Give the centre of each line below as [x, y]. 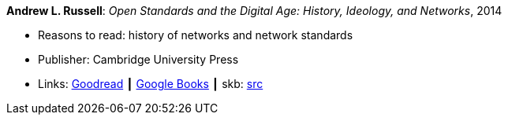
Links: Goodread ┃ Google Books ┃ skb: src [151, 84]
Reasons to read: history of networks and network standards [196, 35]
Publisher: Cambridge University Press [138, 59]
